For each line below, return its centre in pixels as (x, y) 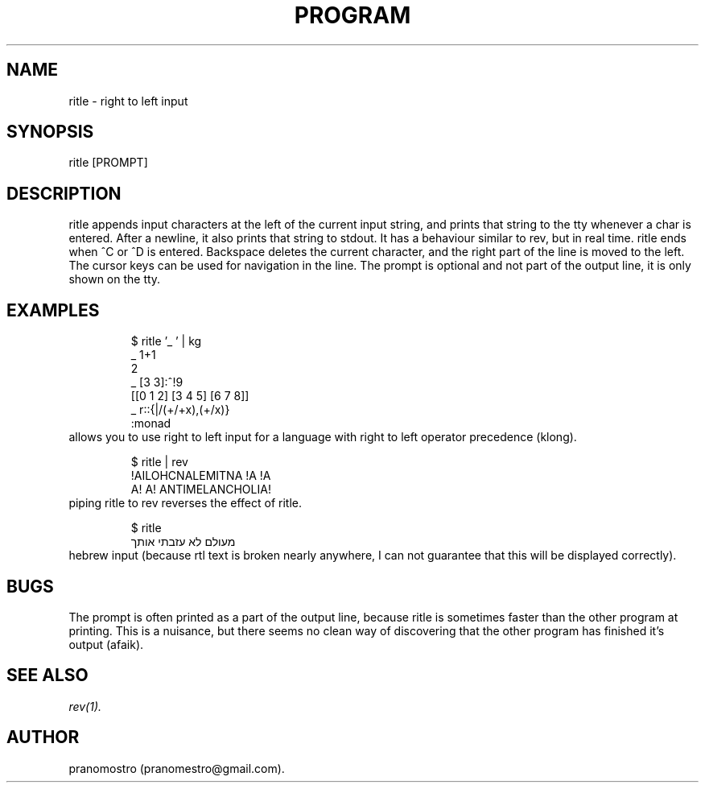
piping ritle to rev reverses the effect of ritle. (186, 503)
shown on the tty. (115, 279)
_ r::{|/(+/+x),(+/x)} (180, 410)
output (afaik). (106, 644)
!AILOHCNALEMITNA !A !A (201, 476)
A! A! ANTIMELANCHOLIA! (201, 490)
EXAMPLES (53, 310)
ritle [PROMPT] (108, 163)
